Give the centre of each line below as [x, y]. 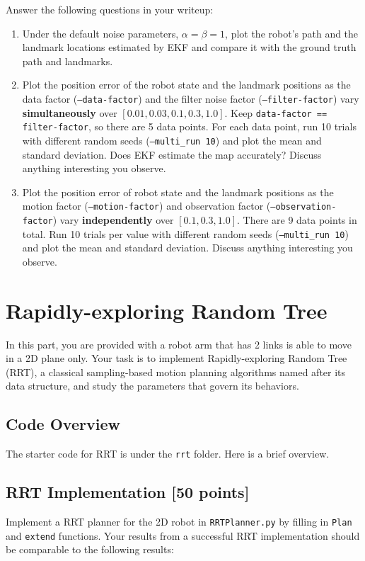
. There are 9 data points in [297, 220]
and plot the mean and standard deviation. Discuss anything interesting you [187, 248]
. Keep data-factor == [276, 112]
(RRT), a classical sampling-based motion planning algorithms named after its [176, 372]
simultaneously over [70, 112]
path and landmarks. [68, 61]
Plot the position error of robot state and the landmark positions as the [178, 192]
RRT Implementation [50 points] [128, 492]
